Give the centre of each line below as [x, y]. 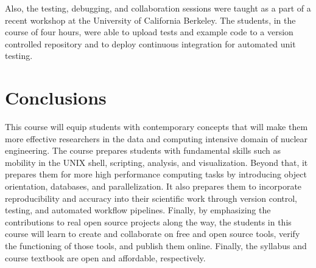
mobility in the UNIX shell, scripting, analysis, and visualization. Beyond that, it [156, 162]
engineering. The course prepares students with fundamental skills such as [143, 150]
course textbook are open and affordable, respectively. [105, 257]
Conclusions [56, 98]
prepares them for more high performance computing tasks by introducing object [156, 174]
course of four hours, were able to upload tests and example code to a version [149, 32]
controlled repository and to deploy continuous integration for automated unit [150, 43]
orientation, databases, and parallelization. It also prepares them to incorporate [153, 186]
